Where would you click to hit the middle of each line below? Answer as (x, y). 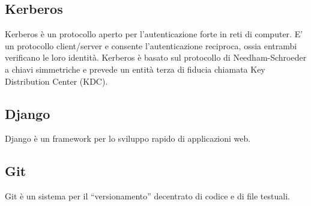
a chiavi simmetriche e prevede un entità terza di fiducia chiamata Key (135, 69)
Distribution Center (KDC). (56, 81)
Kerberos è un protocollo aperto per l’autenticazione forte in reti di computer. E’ (154, 34)
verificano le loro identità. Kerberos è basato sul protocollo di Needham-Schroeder (156, 57)
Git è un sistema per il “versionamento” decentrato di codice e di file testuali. (147, 196)
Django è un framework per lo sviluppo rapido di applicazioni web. (128, 138)
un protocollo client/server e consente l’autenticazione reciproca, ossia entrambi (151, 45)
